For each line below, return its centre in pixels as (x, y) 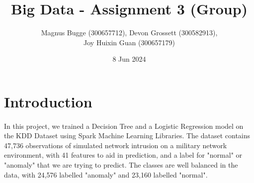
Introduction (48, 101)
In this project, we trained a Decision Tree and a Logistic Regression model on (124, 126)
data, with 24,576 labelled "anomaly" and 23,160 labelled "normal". (106, 174)
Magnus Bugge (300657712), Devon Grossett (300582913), (129, 33)
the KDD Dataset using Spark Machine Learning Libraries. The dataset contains (127, 136)
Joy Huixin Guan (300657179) (129, 42)
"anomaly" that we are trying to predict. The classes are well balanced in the (121, 165)
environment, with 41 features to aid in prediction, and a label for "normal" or (123, 155)
